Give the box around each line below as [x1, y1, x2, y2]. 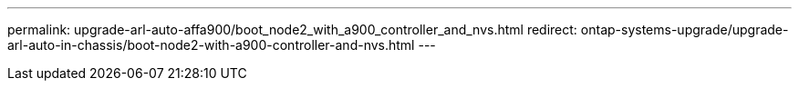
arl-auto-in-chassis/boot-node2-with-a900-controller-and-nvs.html [7, 37, 415, 53]
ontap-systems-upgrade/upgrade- [580, 22, 789, 37]
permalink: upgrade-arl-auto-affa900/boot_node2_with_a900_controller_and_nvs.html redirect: [7, 22, 577, 37]
